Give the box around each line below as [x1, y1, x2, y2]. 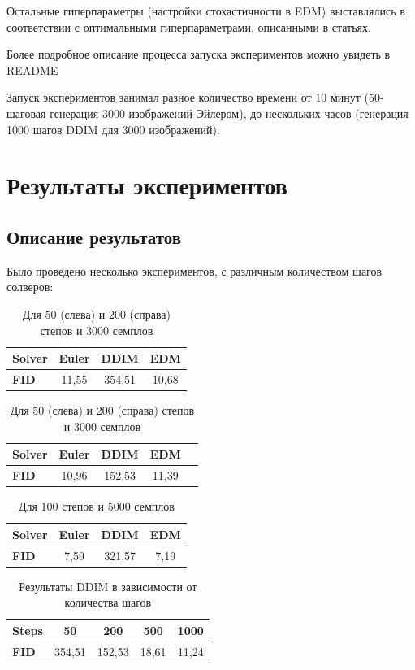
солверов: [6, 278, 54, 295]
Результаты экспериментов [6, 168, 287, 202]
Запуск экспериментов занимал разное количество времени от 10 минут [6, 89, 361, 106]
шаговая [6, 104, 46, 121]
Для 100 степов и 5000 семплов [18, 498, 175, 515]
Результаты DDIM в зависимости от [19, 577, 197, 594]
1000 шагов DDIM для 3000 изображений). [6, 120, 220, 137]
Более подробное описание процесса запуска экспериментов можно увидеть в [6, 46, 391, 63]
